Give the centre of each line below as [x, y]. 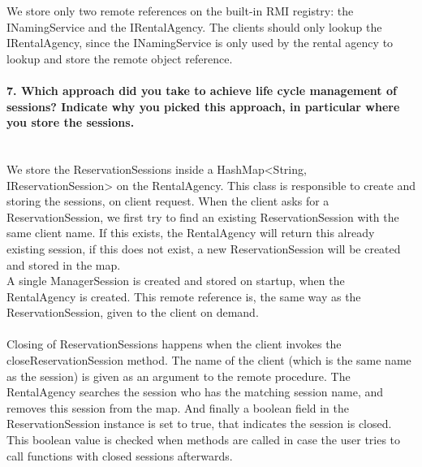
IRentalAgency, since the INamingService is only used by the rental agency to [200, 43]
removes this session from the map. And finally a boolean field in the [178, 407]
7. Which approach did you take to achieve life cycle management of [202, 90]
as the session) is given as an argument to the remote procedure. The [179, 376]
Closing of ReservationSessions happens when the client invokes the [174, 344]
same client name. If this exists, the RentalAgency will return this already [191, 233]
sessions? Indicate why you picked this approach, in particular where [203, 106]
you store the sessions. [71, 122]
